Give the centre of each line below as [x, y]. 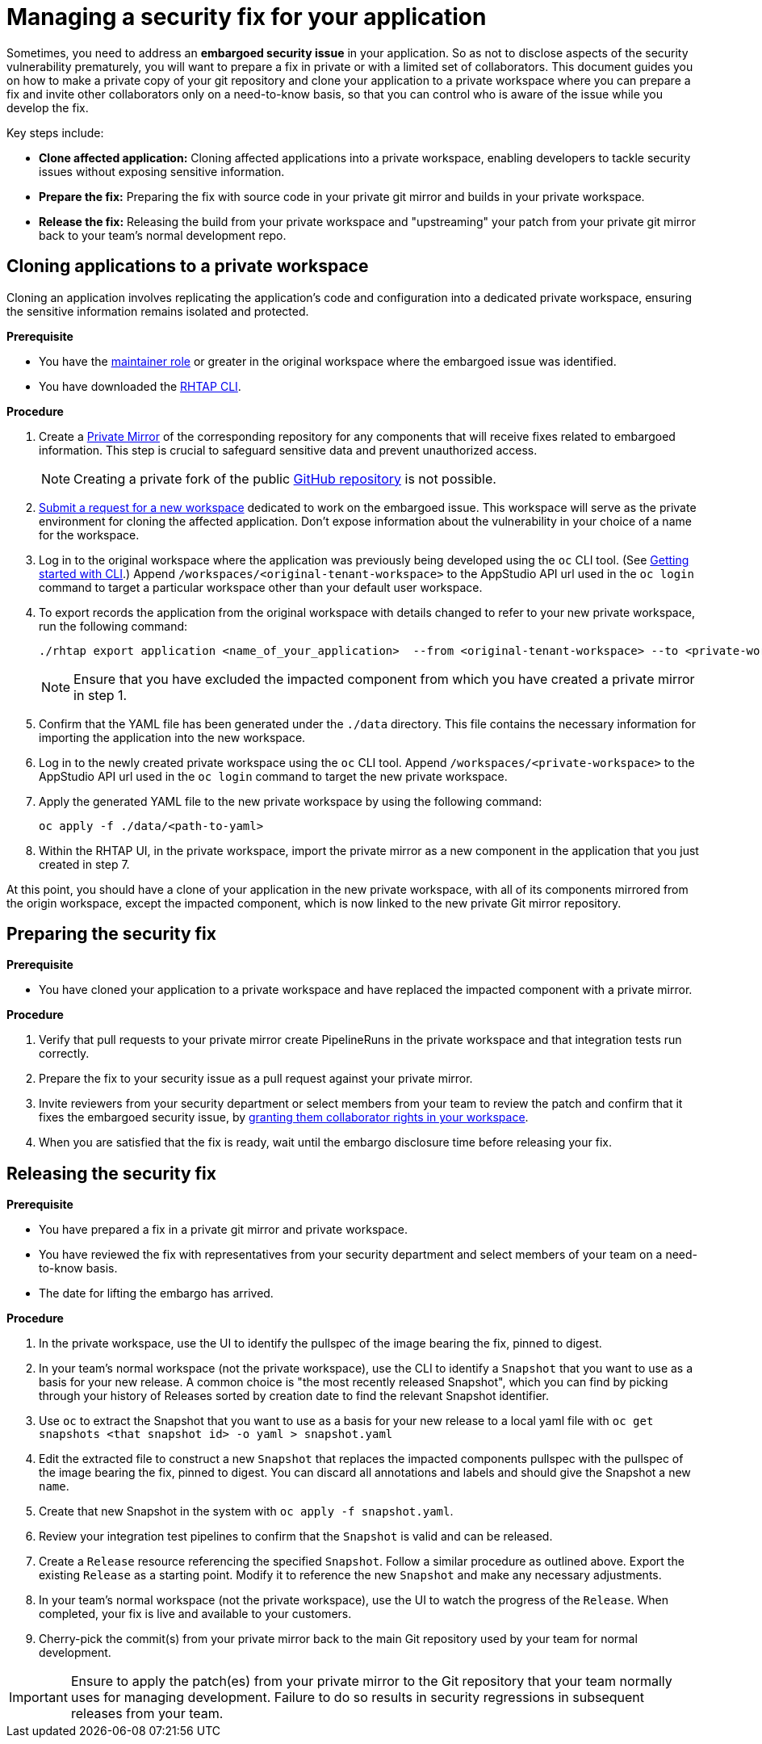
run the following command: [113, 626]
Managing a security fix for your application [247, 17]
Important [38, 1698]
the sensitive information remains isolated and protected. [158, 311]
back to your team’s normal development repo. [163, 235]
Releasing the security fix [111, 1173]
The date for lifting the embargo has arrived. [156, 1293]
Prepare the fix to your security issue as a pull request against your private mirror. [256, 1079]
